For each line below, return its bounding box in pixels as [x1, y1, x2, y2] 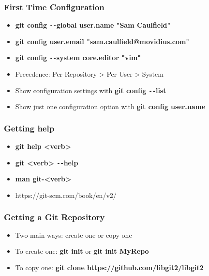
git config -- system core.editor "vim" [15, 52, 141, 63]
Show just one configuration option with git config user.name [15, 101, 206, 112]
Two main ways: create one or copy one [15, 229, 132, 240]
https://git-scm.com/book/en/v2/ [15, 190, 117, 200]
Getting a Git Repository [4, 211, 105, 223]
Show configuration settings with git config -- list [15, 85, 166, 95]
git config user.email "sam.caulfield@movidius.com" [15, 36, 190, 46]
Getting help [4, 122, 55, 134]
